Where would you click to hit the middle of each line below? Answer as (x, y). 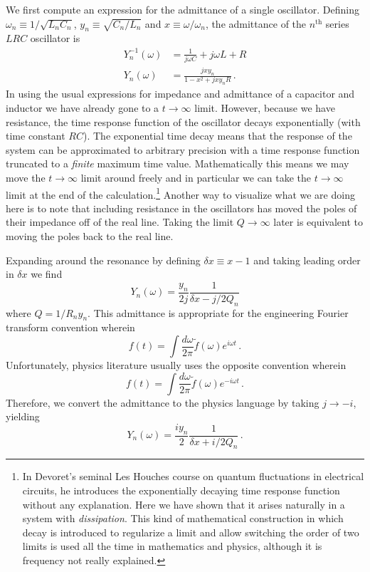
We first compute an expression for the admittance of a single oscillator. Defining (183, 9)
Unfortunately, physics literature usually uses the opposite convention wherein (176, 365)
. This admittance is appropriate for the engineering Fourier (218, 312)
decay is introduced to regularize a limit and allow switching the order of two (191, 532)
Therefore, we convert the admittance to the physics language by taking (163, 402)
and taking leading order (307, 260)
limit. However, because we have (265, 107)
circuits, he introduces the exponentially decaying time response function (181, 490)
